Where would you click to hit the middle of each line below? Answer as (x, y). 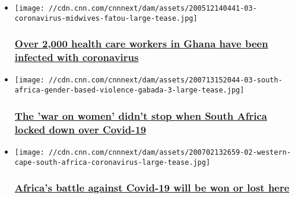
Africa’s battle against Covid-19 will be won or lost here (152, 188)
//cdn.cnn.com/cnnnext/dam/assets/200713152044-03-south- (166, 80)
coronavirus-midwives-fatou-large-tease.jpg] (106, 18)
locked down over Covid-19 (80, 129)
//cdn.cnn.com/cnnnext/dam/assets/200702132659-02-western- (170, 152)
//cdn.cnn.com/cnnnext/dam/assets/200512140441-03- (153, 8)
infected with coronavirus (77, 57)
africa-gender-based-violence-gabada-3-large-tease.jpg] (129, 90)
